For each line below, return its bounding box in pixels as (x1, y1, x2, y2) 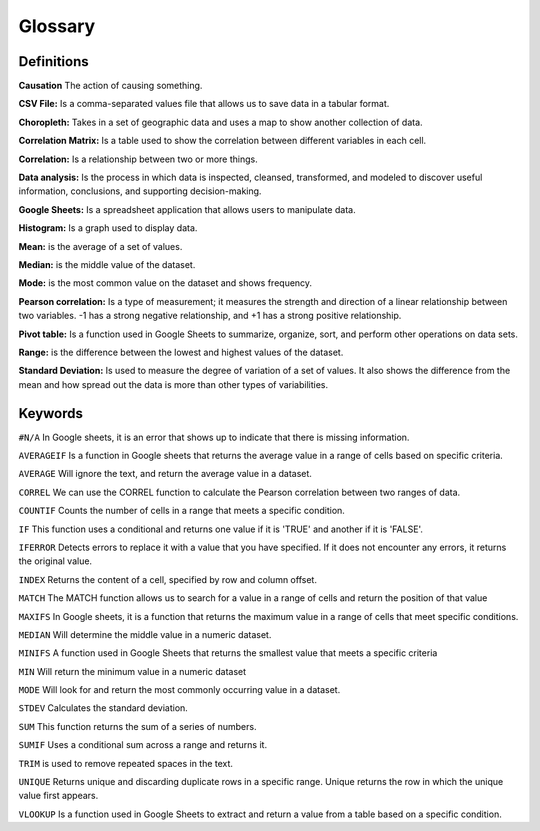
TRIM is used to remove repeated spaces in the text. (18, 757, 234, 769)
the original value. (18, 555, 93, 567)
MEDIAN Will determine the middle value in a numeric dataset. (18, 628, 272, 640)
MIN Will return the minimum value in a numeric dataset (18, 665, 247, 677)
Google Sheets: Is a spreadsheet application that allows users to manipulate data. (18, 203, 356, 215)
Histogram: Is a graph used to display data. (18, 222, 198, 234)
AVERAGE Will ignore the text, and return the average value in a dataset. (18, 468, 312, 480)
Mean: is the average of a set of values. (18, 240, 183, 252)
